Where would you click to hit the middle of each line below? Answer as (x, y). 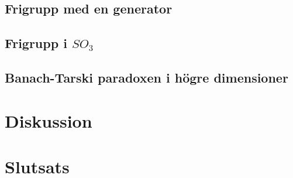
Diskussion (49, 120)
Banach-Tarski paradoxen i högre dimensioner (146, 77)
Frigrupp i (36, 43)
